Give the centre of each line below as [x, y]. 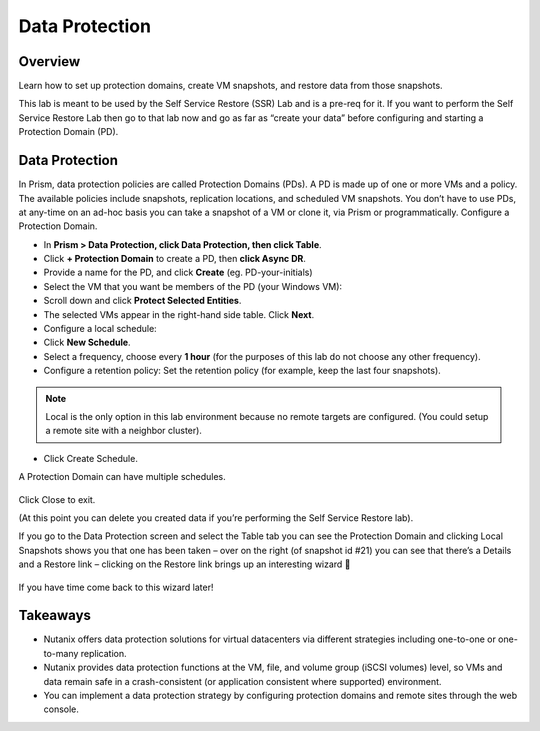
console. [61, 709]
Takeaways [55, 615]
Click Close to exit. [57, 499]
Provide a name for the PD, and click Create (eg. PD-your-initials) [178, 272]
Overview [49, 61]
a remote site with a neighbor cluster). [123, 431]
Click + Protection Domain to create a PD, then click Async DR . [175, 259]
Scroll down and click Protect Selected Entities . [142, 301]
